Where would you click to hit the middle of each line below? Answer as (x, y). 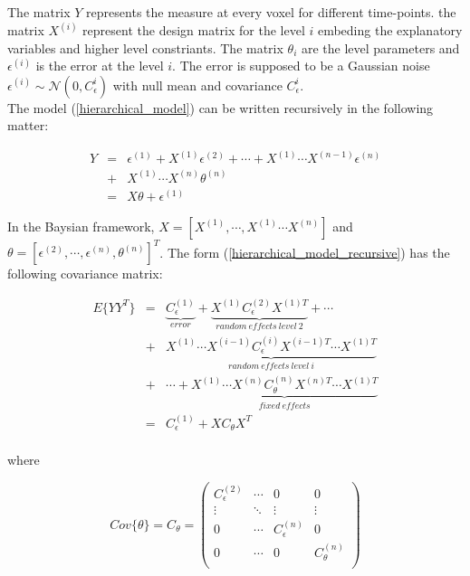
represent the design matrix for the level (194, 30)
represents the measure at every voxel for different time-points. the (271, 12)
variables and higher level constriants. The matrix (145, 47)
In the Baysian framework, (81, 226)
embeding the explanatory (390, 30)
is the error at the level (100, 66)
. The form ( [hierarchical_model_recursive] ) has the (305, 252)
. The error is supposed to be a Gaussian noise (301, 66)
